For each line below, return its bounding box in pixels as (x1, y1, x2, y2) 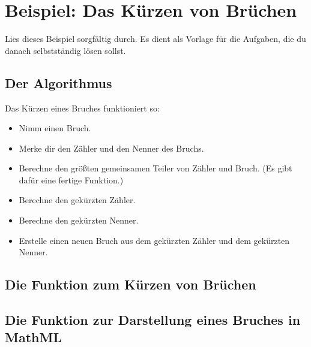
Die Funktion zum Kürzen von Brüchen (5, 275, 256, 294)
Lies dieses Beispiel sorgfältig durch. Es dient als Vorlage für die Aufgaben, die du (5, 32, 306, 45)
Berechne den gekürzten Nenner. (19, 214, 139, 227)
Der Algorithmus (5, 73, 112, 92)
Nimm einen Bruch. (19, 122, 91, 134)
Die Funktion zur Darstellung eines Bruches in (5, 310, 301, 329)
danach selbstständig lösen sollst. (5, 44, 126, 56)
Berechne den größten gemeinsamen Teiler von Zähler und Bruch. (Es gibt (19, 162, 292, 174)
